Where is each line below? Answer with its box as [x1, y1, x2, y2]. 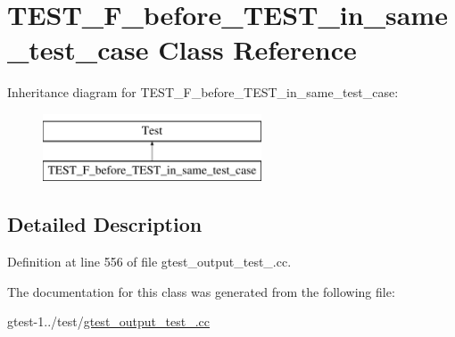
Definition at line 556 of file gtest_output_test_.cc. [7, 252, 292, 271]
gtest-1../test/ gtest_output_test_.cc [7, 312, 211, 331]
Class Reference [158, 31, 357, 68]
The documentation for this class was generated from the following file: [7, 282, 395, 300]
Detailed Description [7, 210, 203, 238]
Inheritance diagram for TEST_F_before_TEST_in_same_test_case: [7, 83, 399, 102]
